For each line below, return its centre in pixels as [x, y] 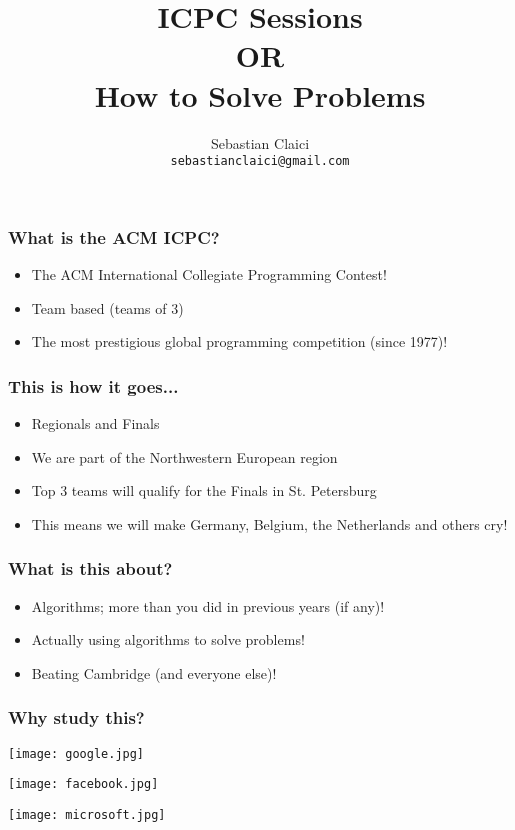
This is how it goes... [93, 385]
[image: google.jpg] [76, 753]
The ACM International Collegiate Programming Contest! [209, 274]
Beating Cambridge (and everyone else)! [154, 672]
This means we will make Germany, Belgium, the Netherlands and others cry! [269, 523]
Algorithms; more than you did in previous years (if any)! [208, 605]
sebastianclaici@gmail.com [260, 161]
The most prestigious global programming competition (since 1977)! [239, 341]
